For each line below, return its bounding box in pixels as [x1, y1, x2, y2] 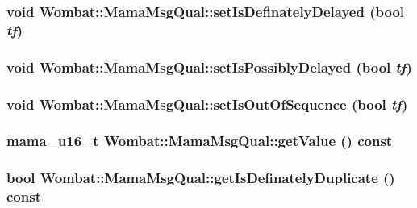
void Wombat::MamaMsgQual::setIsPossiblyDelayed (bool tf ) [6, 56, 412, 77]
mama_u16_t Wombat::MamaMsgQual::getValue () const [6, 131, 393, 151]
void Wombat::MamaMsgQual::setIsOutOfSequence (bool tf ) [6, 94, 408, 114]
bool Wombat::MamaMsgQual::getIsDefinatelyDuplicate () [6, 168, 395, 188]
